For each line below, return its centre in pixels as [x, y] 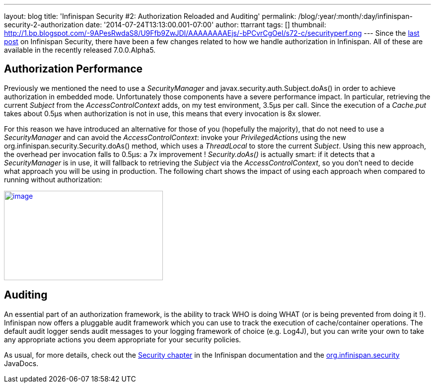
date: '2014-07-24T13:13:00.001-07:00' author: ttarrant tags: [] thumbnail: [206, 25]
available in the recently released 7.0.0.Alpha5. [80, 50]
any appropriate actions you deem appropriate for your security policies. [123, 339]
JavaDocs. [21, 363]
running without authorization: [53, 179]
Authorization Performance [73, 69]
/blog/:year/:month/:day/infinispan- [355, 16]
